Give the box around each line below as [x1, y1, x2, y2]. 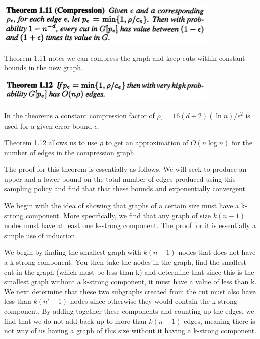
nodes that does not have [178, 247, 256, 257]
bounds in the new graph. [4, 62, 83, 73]
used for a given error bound [4, 120, 92, 131]
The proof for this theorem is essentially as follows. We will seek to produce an [4, 164, 247, 174]
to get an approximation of [105, 137, 189, 148]
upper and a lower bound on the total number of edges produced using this [4, 173, 236, 184]
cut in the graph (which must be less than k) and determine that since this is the [4, 266, 254, 277]
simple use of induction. [4, 230, 77, 240]
